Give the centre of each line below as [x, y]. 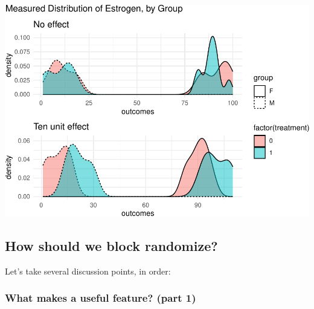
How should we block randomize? [111, 245]
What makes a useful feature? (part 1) [101, 298]
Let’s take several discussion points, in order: [88, 271]
